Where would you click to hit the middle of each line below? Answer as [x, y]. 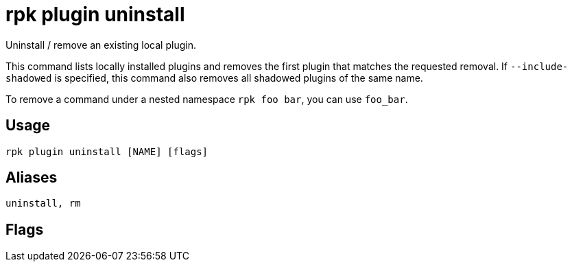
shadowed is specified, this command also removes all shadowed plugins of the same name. [214, 78]
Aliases [32, 178]
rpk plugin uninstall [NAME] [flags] [107, 151]
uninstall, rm [43, 204]
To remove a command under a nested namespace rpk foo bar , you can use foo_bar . [207, 99]
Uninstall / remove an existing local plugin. [101, 45]
